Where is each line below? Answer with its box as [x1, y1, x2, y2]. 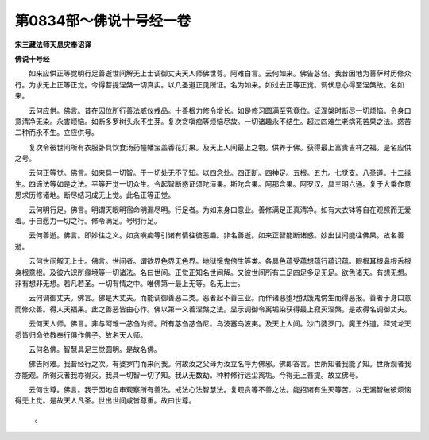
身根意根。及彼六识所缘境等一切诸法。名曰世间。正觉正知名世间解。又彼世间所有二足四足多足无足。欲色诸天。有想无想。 [14, 267, 412, 277]
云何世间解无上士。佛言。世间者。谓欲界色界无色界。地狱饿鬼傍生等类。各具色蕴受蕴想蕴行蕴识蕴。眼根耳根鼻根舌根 [28, 257, 412, 266]
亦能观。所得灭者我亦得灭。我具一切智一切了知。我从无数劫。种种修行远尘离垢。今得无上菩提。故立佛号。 [14, 370, 363, 380]
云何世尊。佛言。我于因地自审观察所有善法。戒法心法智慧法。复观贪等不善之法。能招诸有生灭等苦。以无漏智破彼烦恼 [28, 385, 412, 395]
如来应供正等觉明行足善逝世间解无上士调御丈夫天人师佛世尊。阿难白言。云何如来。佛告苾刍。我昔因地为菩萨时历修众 [28, 68, 412, 79]
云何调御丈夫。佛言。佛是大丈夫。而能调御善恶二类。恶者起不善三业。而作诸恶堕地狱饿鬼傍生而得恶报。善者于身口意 [28, 293, 412, 303]
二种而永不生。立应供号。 [14, 128, 99, 137]
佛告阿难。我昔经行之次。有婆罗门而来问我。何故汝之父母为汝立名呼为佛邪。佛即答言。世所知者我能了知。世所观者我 [28, 359, 412, 369]
